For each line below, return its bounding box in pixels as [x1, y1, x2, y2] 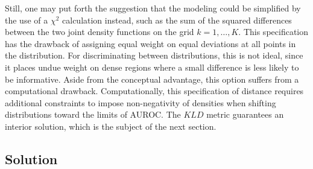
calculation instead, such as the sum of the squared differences [62, 13, 292, 26]
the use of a [5, 13, 48, 26]
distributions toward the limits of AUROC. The [5, 108, 181, 121]
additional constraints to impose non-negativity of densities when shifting [5, 96, 276, 109]
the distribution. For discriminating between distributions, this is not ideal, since [5, 49, 303, 62]
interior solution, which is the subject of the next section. [5, 120, 217, 132]
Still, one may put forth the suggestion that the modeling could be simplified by [5, 2, 301, 14]
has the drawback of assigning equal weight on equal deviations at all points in [5, 37, 296, 49]
